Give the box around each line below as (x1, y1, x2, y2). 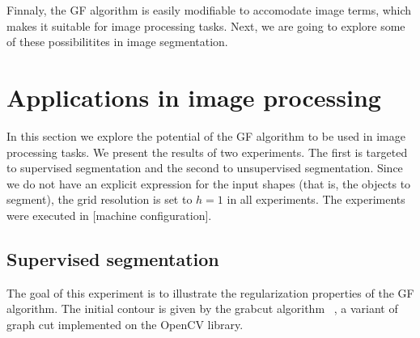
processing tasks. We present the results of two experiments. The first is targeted (6, 143, 408, 160)
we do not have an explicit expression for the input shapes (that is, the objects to (6, 175, 411, 192)
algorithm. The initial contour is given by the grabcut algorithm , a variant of (6, 300, 398, 317)
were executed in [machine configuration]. (6, 206, 212, 223)
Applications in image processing (6, 80, 381, 113)
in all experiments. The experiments (227, 191, 405, 208)
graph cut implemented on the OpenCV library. (6, 315, 244, 332)
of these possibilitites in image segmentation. (6, 33, 228, 50)
